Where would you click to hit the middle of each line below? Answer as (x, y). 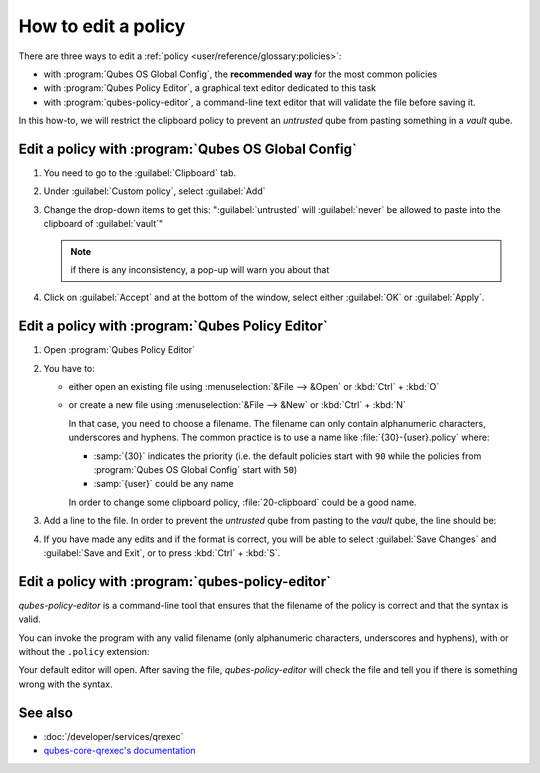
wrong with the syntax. (66, 684)
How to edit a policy (102, 26)
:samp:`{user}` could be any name (163, 484)
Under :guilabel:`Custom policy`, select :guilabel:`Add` (154, 191)
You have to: (69, 368)
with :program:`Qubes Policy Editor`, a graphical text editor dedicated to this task (210, 88)
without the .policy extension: (84, 652)
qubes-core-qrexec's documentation (119, 751)
